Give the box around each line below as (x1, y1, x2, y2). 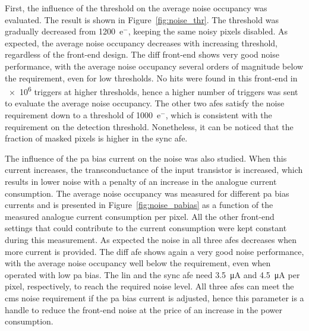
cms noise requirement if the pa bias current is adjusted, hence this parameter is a (5, 291, 304, 304)
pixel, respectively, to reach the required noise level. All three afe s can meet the (5, 280, 294, 292)
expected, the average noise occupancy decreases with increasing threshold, (5, 36, 278, 49)
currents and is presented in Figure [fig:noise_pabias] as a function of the (5, 198, 273, 211)
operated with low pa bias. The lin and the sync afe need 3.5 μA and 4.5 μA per (5, 268, 300, 280)
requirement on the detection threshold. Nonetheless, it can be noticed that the (5, 120, 294, 133)
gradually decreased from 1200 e (5, 25, 124, 37)
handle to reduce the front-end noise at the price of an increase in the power (5, 303, 282, 316)
